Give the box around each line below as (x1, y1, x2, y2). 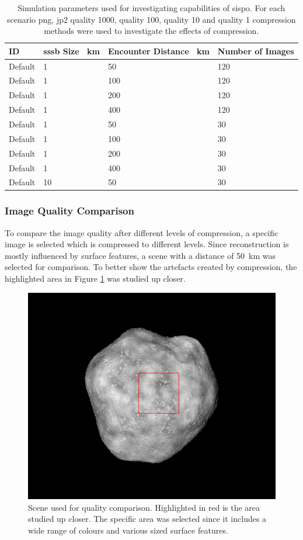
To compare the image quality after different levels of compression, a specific (5, 226, 278, 238)
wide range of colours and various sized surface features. (28, 524, 228, 536)
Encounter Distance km (107, 44, 210, 57)
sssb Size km (43, 44, 100, 57)
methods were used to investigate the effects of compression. (44, 25, 259, 37)
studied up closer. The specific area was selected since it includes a (28, 513, 267, 525)
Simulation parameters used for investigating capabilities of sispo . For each (18, 2, 285, 13)
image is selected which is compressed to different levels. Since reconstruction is (5, 238, 289, 250)
